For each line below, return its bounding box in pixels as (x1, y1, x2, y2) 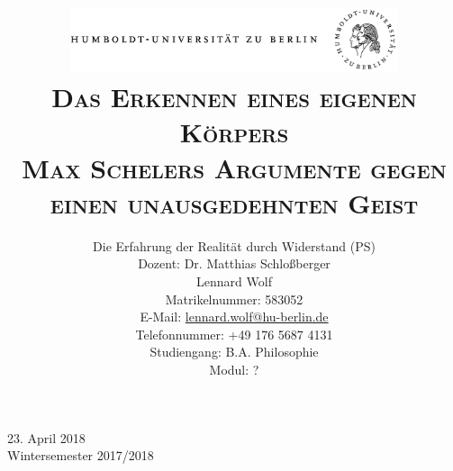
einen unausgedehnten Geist (50, 184, 419, 221)
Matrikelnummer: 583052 (165, 289, 304, 308)
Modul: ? (209, 359, 259, 378)
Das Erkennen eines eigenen (51, 78, 417, 115)
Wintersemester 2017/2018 (7, 446, 154, 465)
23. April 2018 (7, 428, 86, 447)
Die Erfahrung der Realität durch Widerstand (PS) (93, 236, 376, 255)
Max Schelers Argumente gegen (22, 149, 447, 186)
